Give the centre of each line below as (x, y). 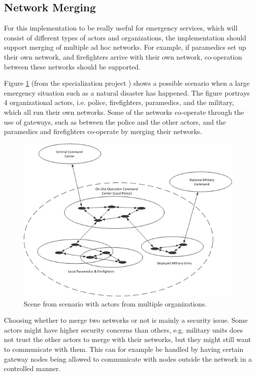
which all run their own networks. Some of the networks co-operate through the (124, 112)
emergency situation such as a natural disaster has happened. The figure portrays (127, 92)
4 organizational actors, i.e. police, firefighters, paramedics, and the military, (119, 102)
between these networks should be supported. (72, 66)
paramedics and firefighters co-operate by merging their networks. (103, 131)
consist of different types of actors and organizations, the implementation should (125, 37)
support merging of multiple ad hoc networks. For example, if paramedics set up (125, 47)
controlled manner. (32, 368)
